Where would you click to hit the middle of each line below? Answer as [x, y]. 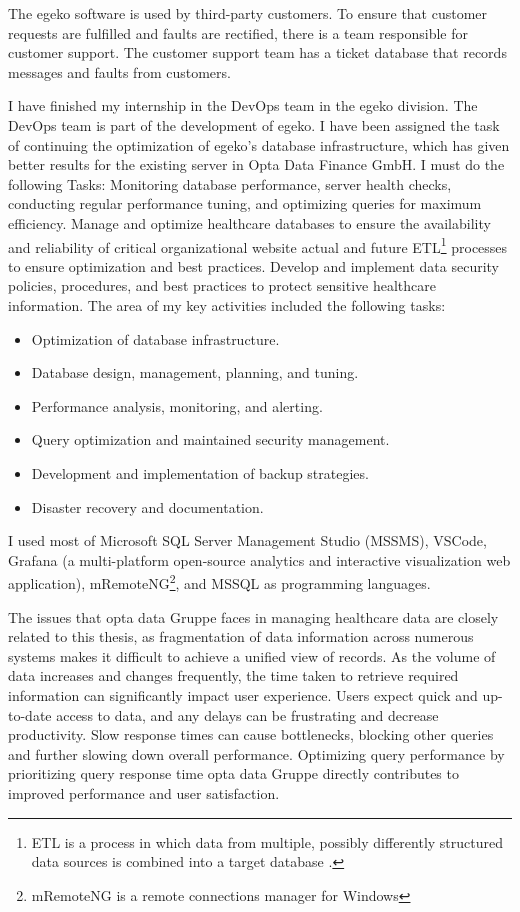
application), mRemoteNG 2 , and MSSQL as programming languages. [219, 581]
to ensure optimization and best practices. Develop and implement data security [253, 265]
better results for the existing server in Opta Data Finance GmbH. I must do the [256, 164]
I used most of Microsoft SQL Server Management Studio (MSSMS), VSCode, [247, 540]
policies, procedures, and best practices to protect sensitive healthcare [222, 285]
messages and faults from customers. [119, 71]
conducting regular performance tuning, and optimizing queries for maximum [245, 203]
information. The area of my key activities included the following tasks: [227, 304]
